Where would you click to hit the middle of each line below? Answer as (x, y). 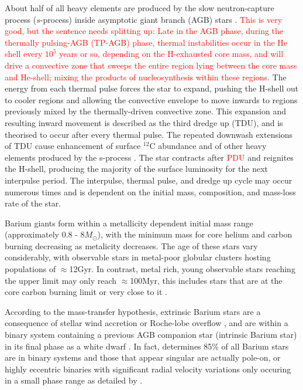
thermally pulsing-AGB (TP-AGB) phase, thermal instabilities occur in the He (146, 42)
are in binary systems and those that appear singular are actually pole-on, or (143, 357)
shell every (24, 54)
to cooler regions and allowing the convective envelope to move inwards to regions (151, 99)
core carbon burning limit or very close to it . (86, 292)
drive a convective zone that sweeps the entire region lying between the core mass (151, 65)
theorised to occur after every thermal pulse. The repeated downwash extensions (149, 134)
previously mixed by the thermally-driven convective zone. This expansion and (146, 111)
